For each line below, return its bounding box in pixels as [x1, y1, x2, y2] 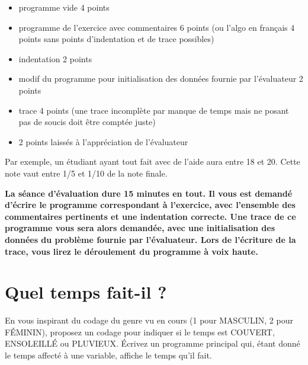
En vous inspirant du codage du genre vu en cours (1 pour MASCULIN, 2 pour [5, 314, 293, 326]
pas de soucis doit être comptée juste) [18, 116, 156, 128]
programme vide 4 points [18, 1, 110, 13]
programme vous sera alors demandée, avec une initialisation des [5, 222, 275, 234]
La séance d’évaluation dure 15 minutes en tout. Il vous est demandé [5, 187, 293, 199]
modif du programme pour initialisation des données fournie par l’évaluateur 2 [18, 72, 303, 85]
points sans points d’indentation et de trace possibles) [18, 33, 214, 45]
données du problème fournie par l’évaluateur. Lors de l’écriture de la [5, 233, 296, 245]
